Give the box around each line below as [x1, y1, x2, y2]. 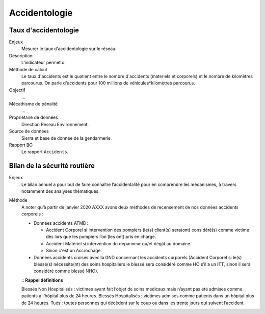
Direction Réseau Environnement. [21, 121, 89, 127]
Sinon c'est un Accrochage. [46, 248, 102, 254]
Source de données [9, 128, 49, 134]
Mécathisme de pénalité [9, 101, 58, 106]
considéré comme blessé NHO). [33, 268, 99, 274]
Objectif [9, 87, 26, 93]
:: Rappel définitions [21, 277, 63, 283]
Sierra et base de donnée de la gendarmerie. [21, 135, 112, 141]
